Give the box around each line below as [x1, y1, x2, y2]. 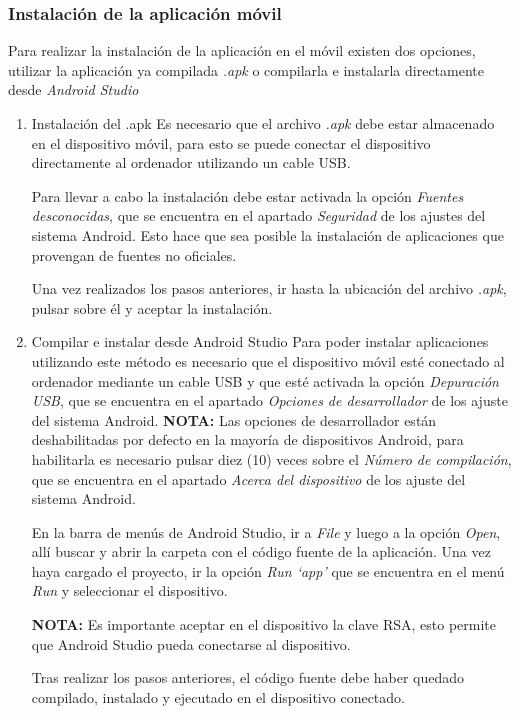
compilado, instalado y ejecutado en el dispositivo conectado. [31, 686, 405, 707]
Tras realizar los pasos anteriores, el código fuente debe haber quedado [31, 667, 465, 688]
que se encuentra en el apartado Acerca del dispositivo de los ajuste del [31, 468, 466, 489]
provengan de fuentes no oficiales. [31, 244, 237, 265]
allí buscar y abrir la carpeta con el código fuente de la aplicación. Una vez [31, 541, 491, 562]
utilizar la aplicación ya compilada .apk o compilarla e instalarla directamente [8, 59, 485, 80]
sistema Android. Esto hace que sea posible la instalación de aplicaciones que [31, 224, 504, 245]
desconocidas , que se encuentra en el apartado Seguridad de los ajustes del [31, 205, 486, 226]
